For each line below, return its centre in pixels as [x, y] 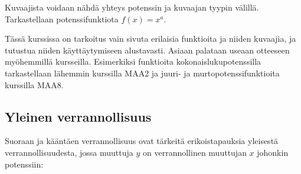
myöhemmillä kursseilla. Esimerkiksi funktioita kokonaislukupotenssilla [133, 61]
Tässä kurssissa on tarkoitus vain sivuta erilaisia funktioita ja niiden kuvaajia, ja [150, 39]
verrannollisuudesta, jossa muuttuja [69, 152]
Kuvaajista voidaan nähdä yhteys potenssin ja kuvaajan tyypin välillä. [132, 7]
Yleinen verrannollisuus [78, 116]
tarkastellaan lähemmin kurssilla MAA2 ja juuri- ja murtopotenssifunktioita [142, 73]
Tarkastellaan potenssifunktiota [62, 19]
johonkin [273, 152]
